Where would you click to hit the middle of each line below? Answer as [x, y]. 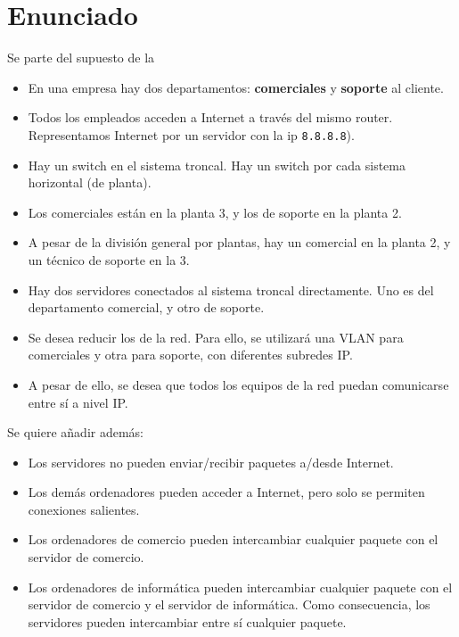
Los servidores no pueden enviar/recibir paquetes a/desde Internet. [211, 462]
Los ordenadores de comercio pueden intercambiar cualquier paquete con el [233, 539]
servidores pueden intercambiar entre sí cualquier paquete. [187, 621]
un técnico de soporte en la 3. [109, 259]
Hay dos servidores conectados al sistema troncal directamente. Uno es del [231, 290]
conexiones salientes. [84, 509]
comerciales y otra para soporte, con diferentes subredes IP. [190, 355]
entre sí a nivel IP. [78, 402]
